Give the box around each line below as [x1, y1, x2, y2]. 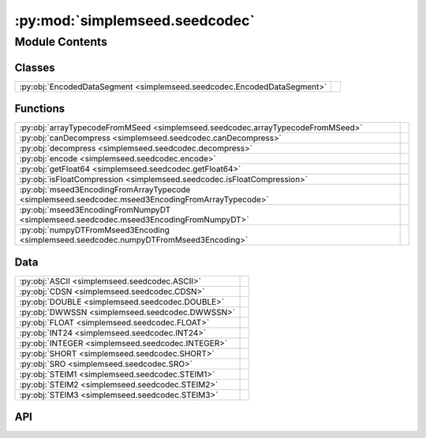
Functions [14, 102, 65, 116]
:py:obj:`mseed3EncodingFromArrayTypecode [19, 184, 191, 195]
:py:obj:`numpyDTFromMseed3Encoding [19, 225, 170, 236]
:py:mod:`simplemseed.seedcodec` [14, 12, 256, 29]
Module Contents [14, 35, 108, 49]
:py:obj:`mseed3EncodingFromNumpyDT [19, 205, 171, 216]
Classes [14, 61, 55, 74]
